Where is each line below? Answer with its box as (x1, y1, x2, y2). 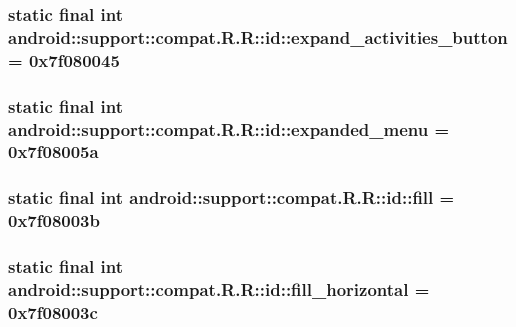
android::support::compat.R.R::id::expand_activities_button (8, 24, 508, 49)
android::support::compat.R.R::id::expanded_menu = (8, 116, 450, 141)
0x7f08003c (8, 299, 98, 324)
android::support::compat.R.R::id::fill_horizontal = (8, 276, 430, 301)
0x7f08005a (8, 139, 99, 164)
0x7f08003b (8, 208, 100, 233)
